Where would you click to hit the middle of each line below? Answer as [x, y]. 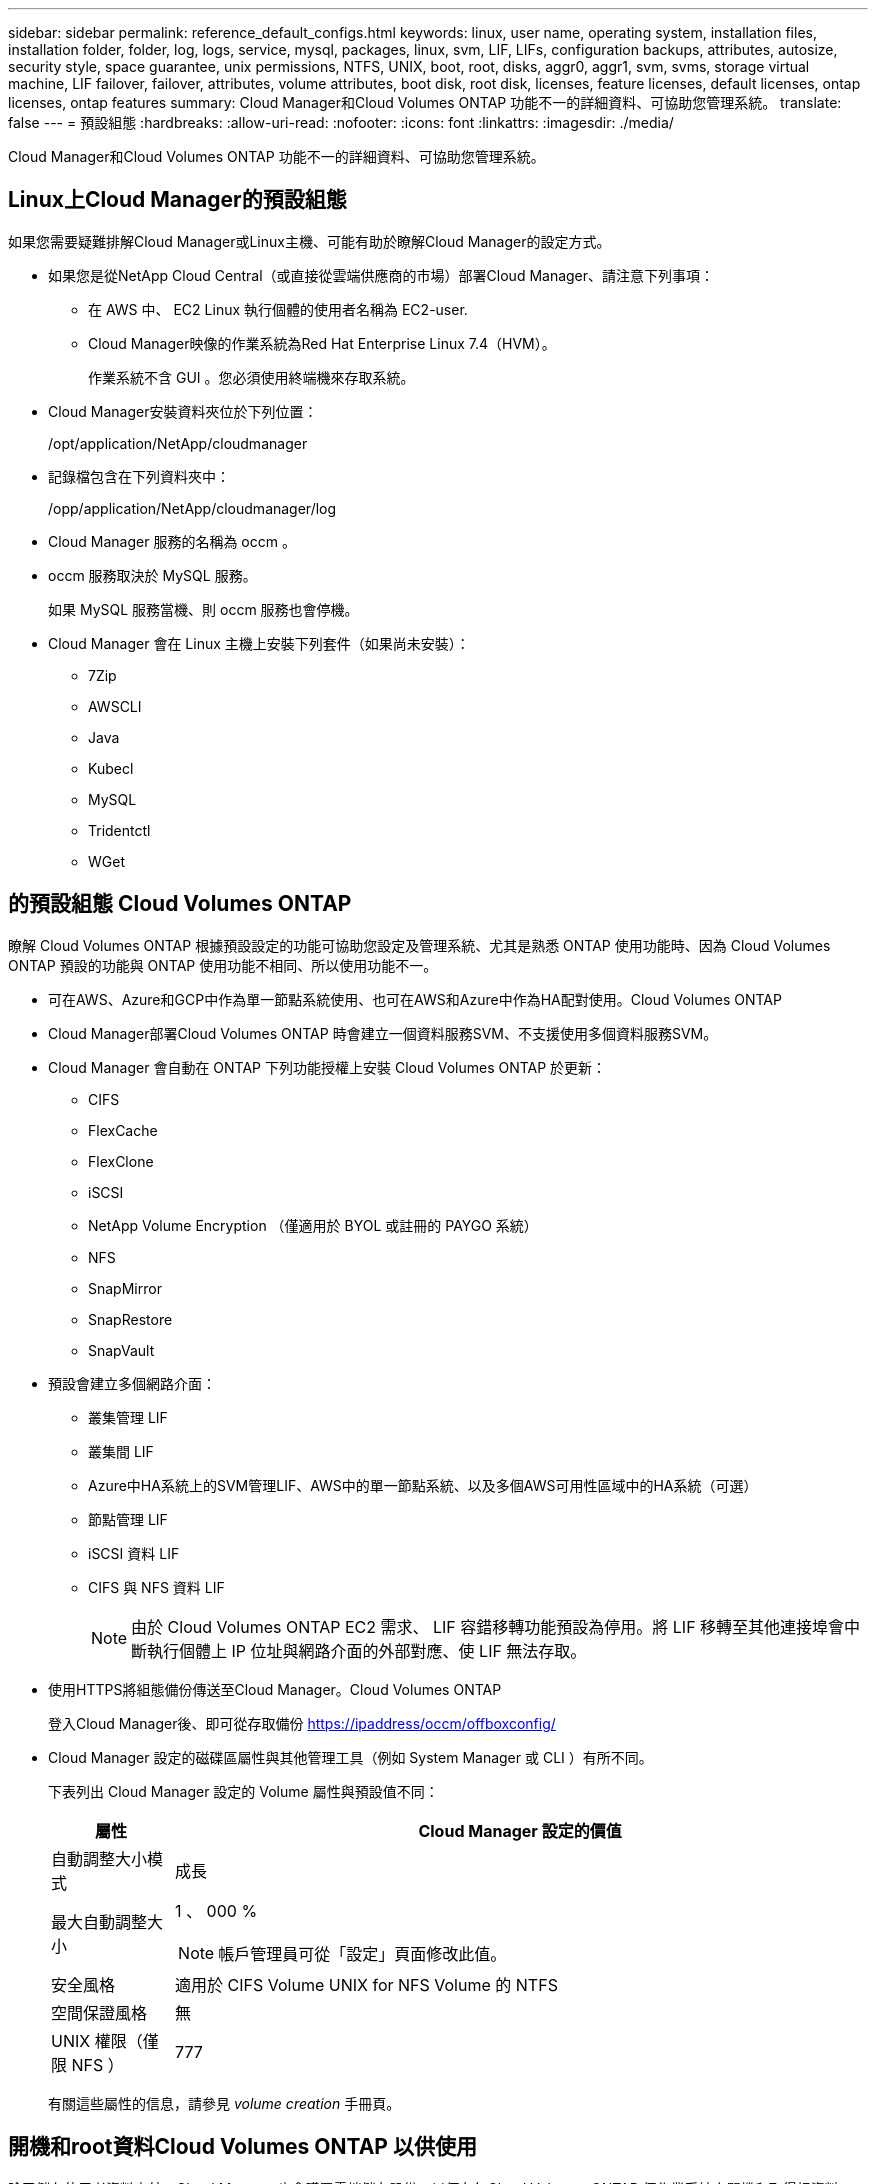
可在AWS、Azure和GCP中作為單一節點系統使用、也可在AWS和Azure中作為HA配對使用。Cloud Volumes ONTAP [415, 999]
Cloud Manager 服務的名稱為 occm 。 [172, 541]
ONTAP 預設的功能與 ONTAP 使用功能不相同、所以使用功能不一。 [223, 965]
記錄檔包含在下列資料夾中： [139, 476]
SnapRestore [130, 1319]
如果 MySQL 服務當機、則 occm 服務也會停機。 [203, 609]
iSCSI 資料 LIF [134, 1553]
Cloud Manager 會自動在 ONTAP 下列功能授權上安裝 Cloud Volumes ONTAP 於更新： [327, 1067]
